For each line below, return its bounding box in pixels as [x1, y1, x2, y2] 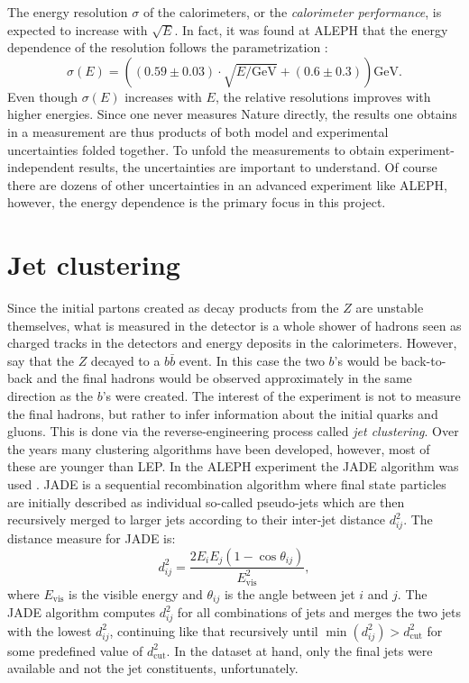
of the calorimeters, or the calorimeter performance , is [143, 3, 442, 21]
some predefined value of [7, 641, 143, 660]
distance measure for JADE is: [7, 528, 176, 547]
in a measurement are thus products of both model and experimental [7, 122, 389, 141]
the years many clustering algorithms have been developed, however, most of [7, 439, 430, 458]
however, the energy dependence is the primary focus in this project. [7, 193, 386, 212]
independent [7, 158, 75, 177]
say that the [7, 351, 74, 369]
